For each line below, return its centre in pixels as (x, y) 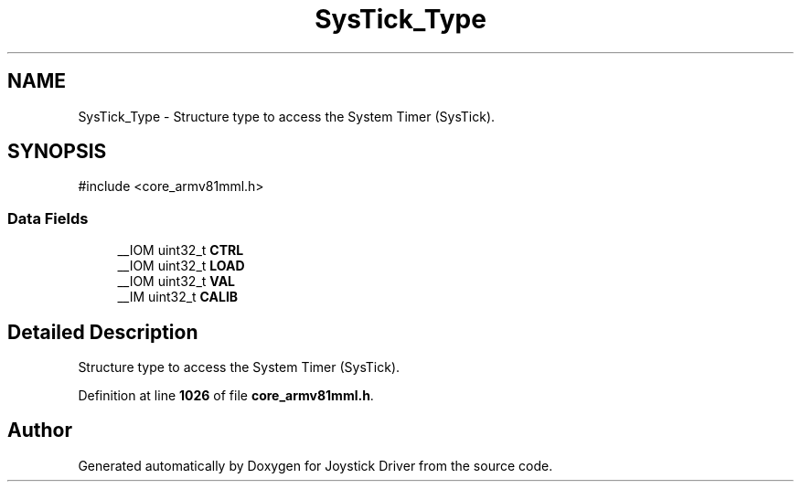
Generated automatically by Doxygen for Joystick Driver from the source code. (315, 465)
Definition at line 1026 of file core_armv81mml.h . (226, 396)
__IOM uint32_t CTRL (181, 250)
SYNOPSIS (57, 152)
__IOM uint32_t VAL (176, 282)
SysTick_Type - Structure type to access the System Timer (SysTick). (287, 116)
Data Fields (48, 218)
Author (40, 431)
